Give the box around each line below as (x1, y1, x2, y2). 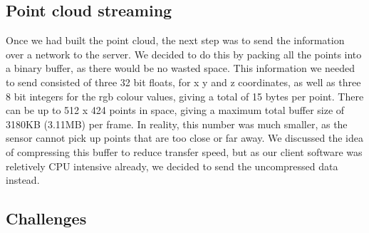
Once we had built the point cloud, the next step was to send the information (6, 33, 345, 48)
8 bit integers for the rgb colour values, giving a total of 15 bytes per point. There (6, 88, 364, 103)
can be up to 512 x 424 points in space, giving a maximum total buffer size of (6, 103, 345, 118)
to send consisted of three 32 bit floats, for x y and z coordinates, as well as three (6, 74, 361, 89)
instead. (6, 172, 40, 187)
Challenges (6, 207, 87, 229)
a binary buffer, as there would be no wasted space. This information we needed (6, 61, 355, 76)
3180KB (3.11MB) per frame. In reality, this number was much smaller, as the (6, 116, 348, 131)
